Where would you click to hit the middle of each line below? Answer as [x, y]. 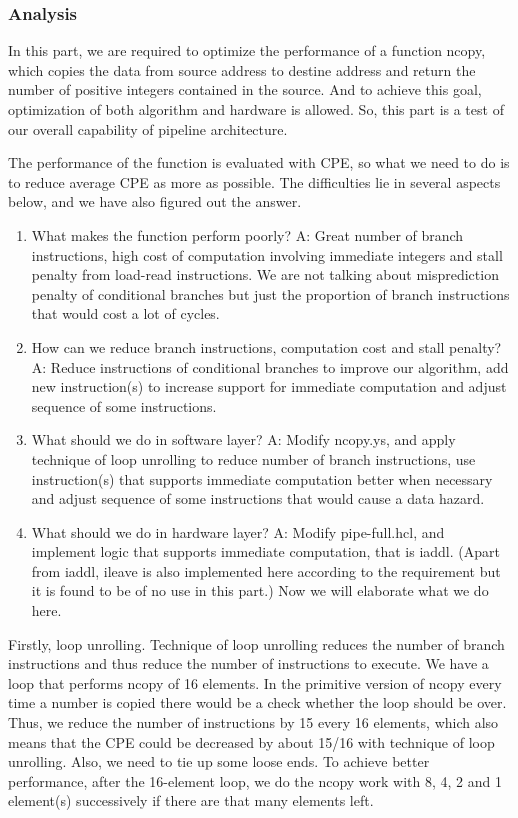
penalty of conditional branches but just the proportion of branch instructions [270, 293]
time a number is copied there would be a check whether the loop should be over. [257, 702]
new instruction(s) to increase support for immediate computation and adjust [269, 386]
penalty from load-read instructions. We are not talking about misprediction [265, 274]
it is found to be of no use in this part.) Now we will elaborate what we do [260, 590]
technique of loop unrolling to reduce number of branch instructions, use [253, 458]
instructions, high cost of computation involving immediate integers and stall [267, 254]
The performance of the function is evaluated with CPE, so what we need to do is [259, 162]
